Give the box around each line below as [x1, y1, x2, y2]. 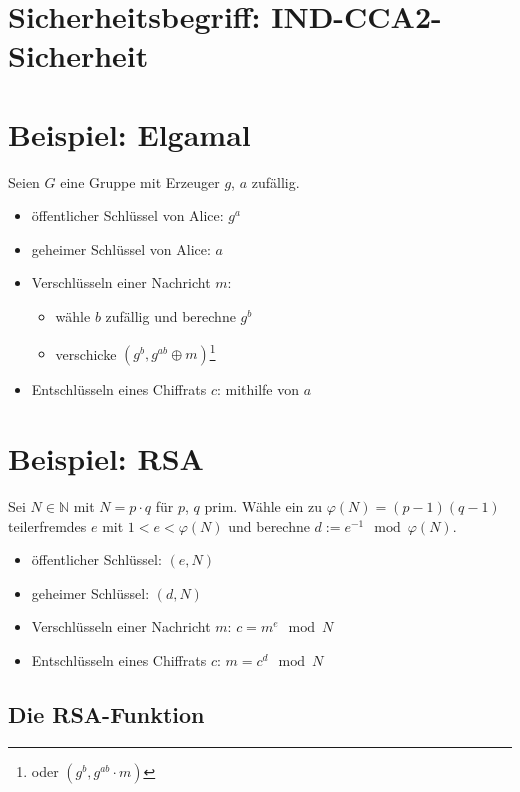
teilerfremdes [8, 515, 87, 536]
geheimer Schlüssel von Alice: [31, 238, 211, 259]
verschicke [55, 343, 117, 364]
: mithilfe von [216, 379, 300, 400]
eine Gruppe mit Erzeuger [60, 171, 220, 192]
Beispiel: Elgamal [8, 113, 251, 154]
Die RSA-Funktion [8, 698, 205, 729]
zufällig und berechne [105, 306, 236, 327]
